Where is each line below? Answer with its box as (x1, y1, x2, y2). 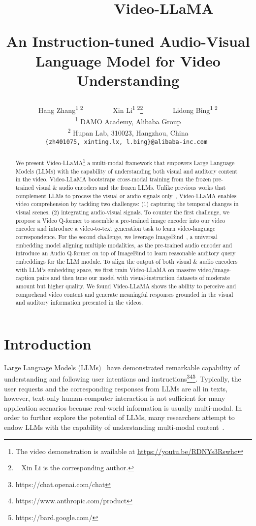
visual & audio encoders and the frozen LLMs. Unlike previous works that (35, 183, 226, 192)
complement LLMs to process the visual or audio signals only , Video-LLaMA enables (15, 191, 237, 200)
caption (15, 274, 35, 282)
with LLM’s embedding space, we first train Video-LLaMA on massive (15, 265, 196, 274)
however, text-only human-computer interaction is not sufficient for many (4, 393, 225, 403)
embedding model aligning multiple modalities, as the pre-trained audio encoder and (15, 241, 232, 249)
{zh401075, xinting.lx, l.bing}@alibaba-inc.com (45, 138, 208, 145)
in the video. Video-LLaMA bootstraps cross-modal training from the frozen (15, 175, 211, 183)
